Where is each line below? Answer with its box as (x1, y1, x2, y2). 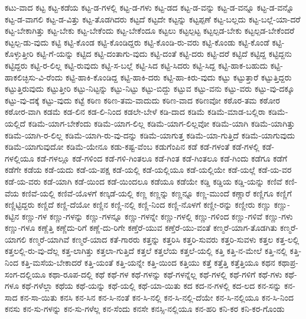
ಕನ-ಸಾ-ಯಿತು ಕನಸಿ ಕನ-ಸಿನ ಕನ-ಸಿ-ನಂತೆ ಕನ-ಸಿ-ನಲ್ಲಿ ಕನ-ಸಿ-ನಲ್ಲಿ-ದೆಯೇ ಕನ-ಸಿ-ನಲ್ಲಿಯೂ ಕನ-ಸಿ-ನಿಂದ (20, 291, 294, 303)
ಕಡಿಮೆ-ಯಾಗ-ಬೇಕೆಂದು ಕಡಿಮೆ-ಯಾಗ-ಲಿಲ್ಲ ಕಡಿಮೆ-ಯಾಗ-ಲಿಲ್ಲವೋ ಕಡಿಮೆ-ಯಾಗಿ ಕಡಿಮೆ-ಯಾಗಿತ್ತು (28, 117, 295, 129)
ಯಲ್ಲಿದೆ (5, 117, 26, 129)
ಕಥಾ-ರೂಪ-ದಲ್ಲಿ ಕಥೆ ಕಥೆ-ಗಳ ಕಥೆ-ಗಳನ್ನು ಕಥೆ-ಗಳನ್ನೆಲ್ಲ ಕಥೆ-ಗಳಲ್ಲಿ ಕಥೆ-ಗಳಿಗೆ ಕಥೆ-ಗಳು (48, 268, 282, 280)
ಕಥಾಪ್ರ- (278, 256, 298, 269)
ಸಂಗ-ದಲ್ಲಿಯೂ (5, 268, 46, 280)
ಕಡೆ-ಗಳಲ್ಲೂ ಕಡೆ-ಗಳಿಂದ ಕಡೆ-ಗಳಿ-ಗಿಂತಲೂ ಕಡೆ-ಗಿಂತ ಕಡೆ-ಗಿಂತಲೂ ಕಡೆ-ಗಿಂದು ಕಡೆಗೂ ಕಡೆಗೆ (37, 152, 288, 164)
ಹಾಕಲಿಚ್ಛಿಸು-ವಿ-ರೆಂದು (5, 70, 63, 83)
